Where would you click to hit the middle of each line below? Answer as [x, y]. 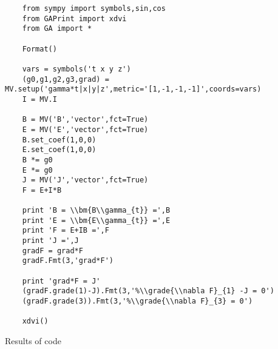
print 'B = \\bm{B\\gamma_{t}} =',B [96, 211]
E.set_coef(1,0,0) [59, 150]
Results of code [33, 341]
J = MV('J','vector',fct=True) [85, 180]
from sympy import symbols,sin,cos [94, 8]
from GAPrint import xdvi [74, 18]
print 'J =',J [50, 241]
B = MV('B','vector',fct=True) [85, 120]
